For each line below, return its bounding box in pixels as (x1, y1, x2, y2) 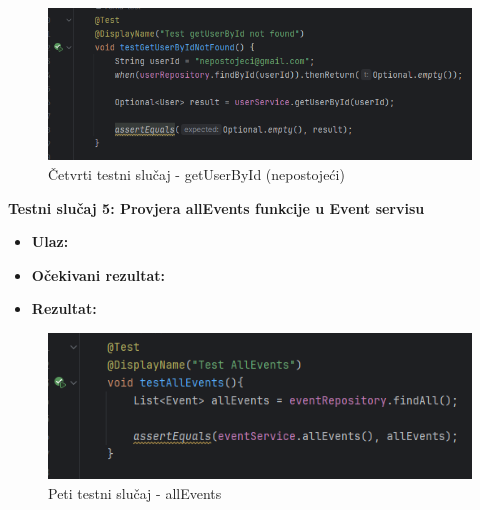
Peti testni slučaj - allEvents (48, 482, 222, 503)
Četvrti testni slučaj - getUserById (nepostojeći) (48, 163, 345, 184)
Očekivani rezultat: (31, 264, 165, 285)
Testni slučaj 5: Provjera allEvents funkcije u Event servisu (8, 197, 425, 218)
